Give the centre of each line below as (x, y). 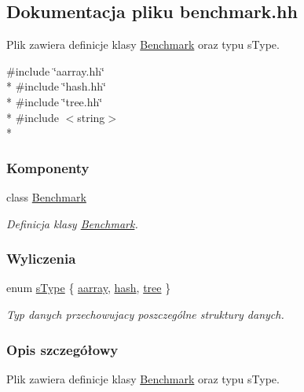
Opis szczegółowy (62, 349)
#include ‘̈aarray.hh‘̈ (55, 70)
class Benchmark (46, 196)
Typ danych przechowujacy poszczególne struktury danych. (145, 314)
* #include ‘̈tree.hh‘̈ (55, 101)
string (91, 117)
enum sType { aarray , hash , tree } (89, 288)
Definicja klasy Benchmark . (72, 223)
